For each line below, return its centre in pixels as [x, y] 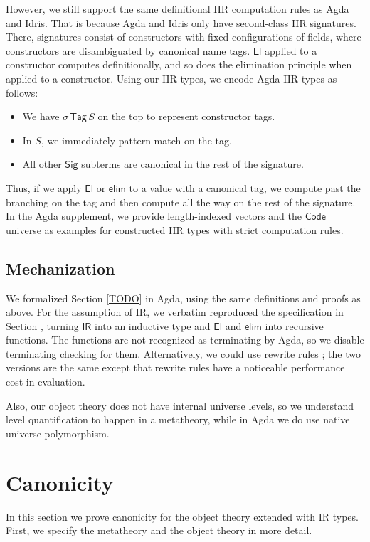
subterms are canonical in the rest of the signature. [192, 164]
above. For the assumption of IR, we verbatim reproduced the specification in [175, 312]
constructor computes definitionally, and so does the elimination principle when [179, 64]
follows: [22, 92]
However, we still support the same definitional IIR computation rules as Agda [178, 9]
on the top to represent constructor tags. [186, 116]
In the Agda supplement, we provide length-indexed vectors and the [154, 216]
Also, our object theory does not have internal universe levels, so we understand [180, 405]
